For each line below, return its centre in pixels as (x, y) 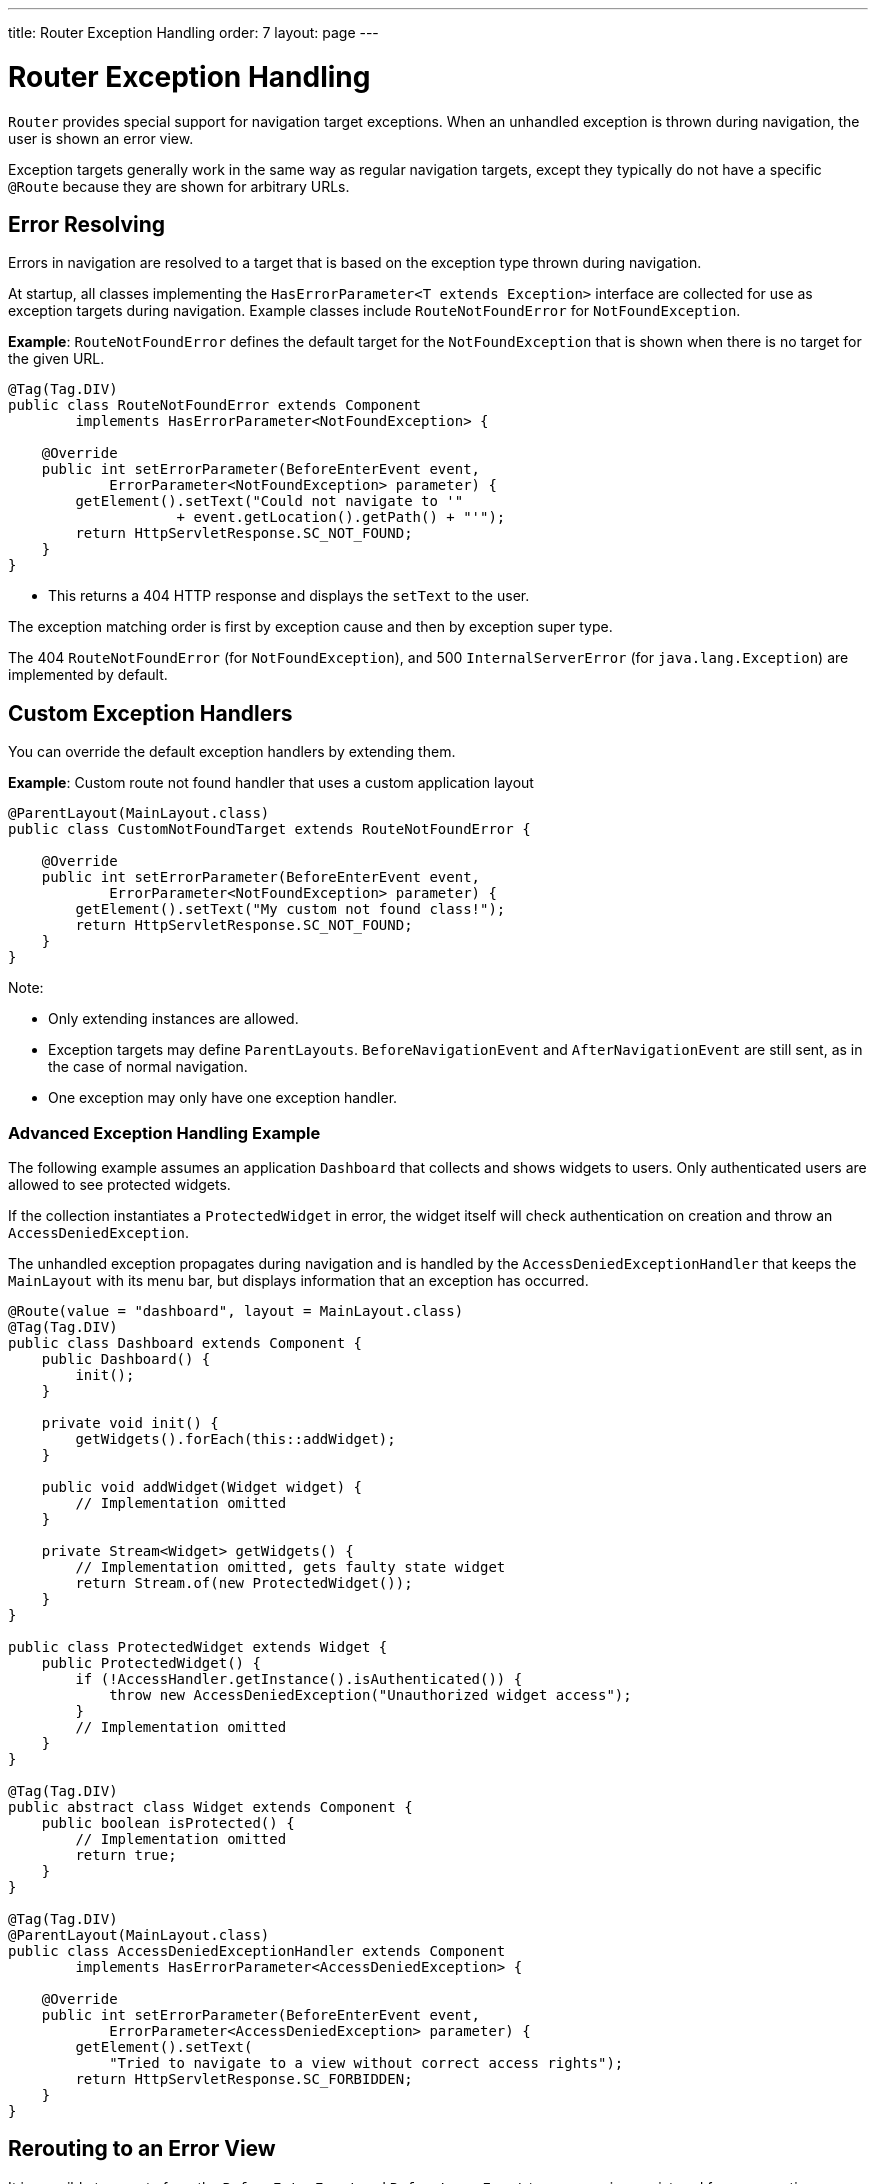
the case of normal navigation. (148, 1067)
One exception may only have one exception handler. (223, 1098)
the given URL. (56, 359)
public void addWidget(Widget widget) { (202, 1486)
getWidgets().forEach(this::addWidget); (235, 1438)
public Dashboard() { (126, 1358)
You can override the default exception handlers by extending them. (232, 752)
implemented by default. (88, 675)
